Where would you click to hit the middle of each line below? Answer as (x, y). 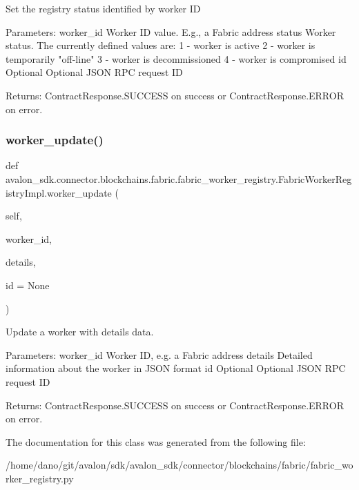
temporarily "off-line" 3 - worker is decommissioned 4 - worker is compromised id (176, 58)
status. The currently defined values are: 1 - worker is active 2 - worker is (161, 45)
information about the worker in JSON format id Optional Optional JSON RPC (176, 368)
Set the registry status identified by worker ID (103, 8)
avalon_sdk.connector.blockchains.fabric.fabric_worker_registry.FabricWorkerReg (179, 178)
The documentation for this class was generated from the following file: (156, 441)
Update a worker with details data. (80, 332)
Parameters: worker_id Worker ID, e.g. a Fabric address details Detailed (159, 354)
